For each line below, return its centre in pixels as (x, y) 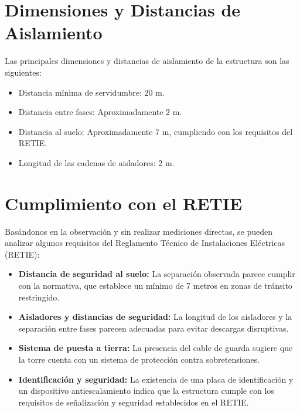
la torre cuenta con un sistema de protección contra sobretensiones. (139, 359)
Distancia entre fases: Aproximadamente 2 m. (100, 112)
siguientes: (23, 72)
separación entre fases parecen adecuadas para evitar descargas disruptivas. (154, 328)
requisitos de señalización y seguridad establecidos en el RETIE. (134, 402)
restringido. (39, 297)
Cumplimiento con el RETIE (124, 203)
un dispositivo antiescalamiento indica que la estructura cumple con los (146, 391)
